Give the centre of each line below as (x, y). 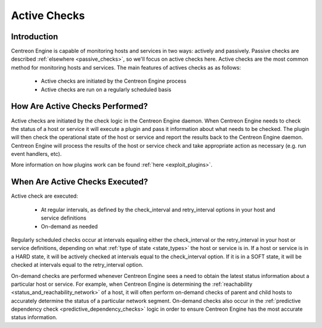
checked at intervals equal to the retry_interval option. (77, 265)
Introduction (35, 37)
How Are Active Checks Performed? (80, 106)
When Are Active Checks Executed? (80, 182)
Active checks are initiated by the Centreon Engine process (114, 81)
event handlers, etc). (36, 154)
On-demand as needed (69, 226)
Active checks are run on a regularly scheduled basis (106, 89)
